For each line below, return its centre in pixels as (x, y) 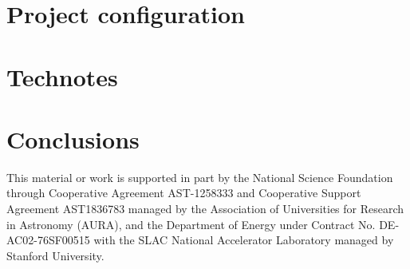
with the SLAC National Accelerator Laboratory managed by (244, 240)
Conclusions (73, 138)
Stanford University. (55, 255)
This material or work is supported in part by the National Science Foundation (200, 177)
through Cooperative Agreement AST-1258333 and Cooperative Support (184, 193)
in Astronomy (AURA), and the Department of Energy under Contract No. (191, 224)
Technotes (62, 76)
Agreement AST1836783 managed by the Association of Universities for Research (205, 209)
